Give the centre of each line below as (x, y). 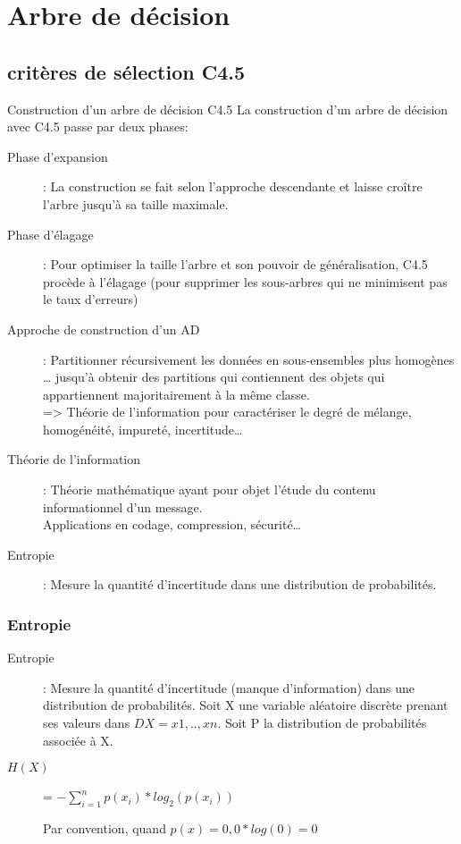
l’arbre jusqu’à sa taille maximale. (136, 203)
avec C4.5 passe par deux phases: (98, 127)
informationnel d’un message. (123, 506)
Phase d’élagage (50, 234)
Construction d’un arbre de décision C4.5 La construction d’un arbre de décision (228, 109)
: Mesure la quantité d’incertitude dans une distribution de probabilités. (240, 584)
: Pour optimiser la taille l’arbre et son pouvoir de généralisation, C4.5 (235, 264)
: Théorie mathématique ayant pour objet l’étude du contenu (210, 490)
